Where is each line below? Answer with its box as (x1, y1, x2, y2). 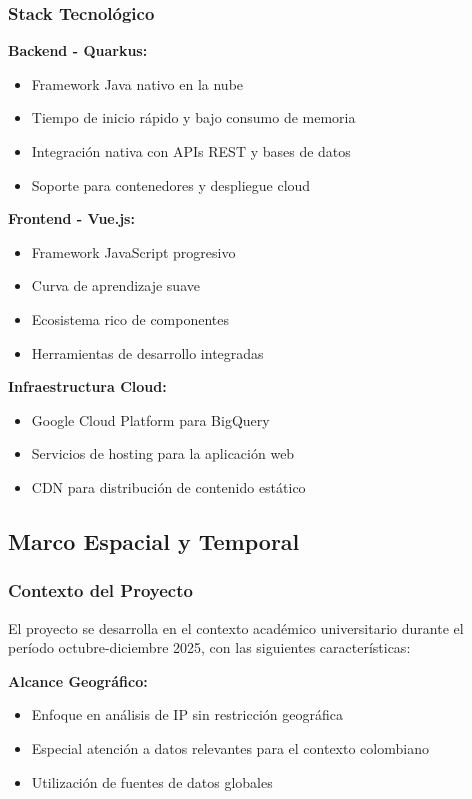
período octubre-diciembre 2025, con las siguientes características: (8, 637, 411, 658)
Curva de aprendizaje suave (31, 275, 200, 296)
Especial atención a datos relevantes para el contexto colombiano (31, 737, 429, 758)
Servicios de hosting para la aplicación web (31, 443, 295, 464)
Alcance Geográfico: (8, 670, 148, 691)
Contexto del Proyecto (8, 578, 193, 603)
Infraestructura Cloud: (8, 376, 167, 397)
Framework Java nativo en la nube (31, 73, 244, 94)
